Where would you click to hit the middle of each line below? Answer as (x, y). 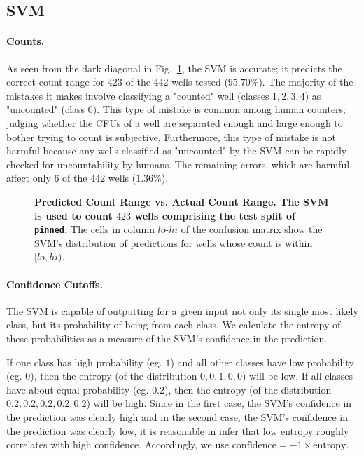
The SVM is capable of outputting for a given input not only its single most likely (182, 310)
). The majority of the (306, 82)
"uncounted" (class (46, 109)
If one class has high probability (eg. (84, 362)
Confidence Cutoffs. (55, 284)
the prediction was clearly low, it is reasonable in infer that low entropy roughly (178, 430)
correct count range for (56, 82)
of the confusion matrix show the (252, 229)
